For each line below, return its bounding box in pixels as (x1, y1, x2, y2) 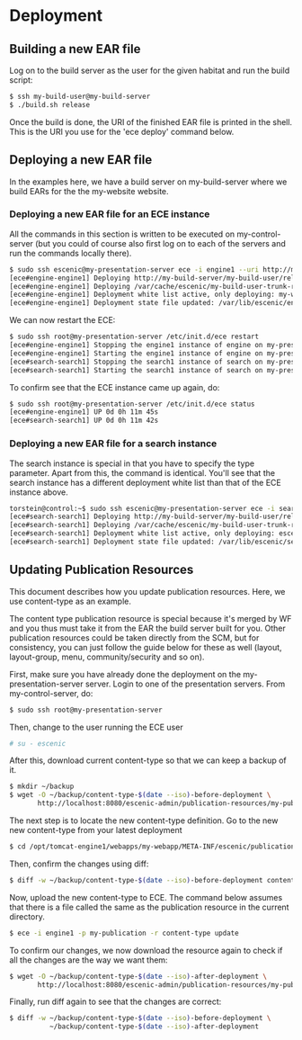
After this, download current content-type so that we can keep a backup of (9, 755, 288, 766)
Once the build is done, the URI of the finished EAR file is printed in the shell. (9, 116, 293, 127)
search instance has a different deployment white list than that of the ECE (9, 477, 281, 488)
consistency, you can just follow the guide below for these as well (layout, (9, 641, 282, 652)
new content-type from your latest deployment (9, 825, 182, 836)
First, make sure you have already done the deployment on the (9, 668, 241, 679)
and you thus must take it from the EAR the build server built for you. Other (9, 623, 286, 633)
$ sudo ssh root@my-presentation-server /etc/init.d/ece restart (9, 332, 259, 342)
